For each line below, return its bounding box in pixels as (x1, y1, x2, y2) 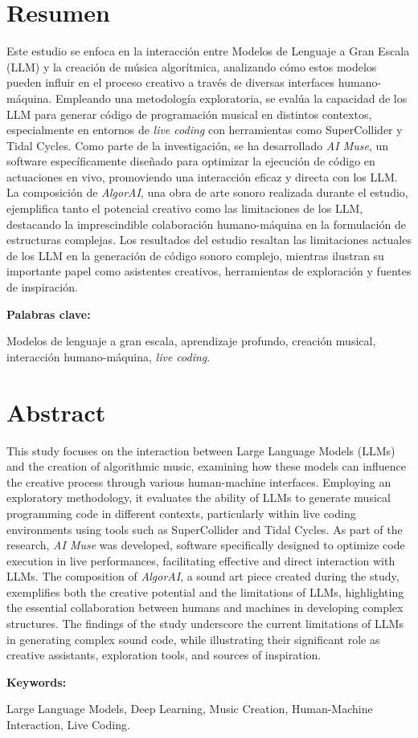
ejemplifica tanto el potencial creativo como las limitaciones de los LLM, (6, 200, 363, 217)
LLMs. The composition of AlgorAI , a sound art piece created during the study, (6, 568, 400, 585)
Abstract (6, 395, 106, 428)
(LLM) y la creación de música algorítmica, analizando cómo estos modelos (6, 58, 377, 75)
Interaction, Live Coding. (6, 716, 130, 733)
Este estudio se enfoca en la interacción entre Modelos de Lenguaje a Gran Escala (6, 43, 410, 59)
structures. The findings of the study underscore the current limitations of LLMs (6, 615, 404, 632)
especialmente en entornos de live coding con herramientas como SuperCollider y (6, 121, 403, 138)
